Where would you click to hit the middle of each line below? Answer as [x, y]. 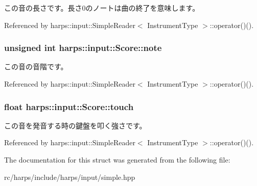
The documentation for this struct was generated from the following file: [117, 160]
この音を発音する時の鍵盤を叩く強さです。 [75, 125]
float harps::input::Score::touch [69, 106]
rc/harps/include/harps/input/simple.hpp [70, 177]
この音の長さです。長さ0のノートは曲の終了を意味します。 [102, 8]
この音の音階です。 [36, 67]
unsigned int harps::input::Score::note [83, 48]
